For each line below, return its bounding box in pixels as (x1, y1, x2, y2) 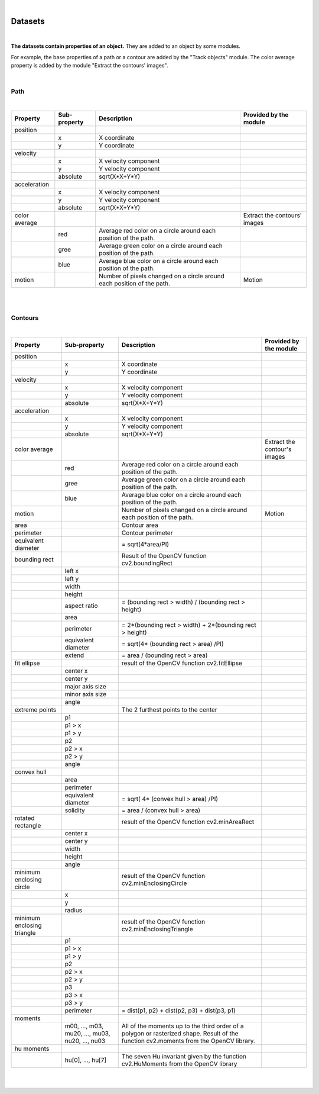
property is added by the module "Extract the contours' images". (11, 62, 168, 69)
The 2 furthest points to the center (121, 705, 218, 713)
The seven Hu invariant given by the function (121, 1052, 246, 1060)
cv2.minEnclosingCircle (121, 879, 187, 887)
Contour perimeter (121, 529, 173, 537)
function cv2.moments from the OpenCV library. (121, 1037, 255, 1045)
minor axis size (64, 690, 106, 698)
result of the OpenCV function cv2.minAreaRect (121, 818, 255, 826)
